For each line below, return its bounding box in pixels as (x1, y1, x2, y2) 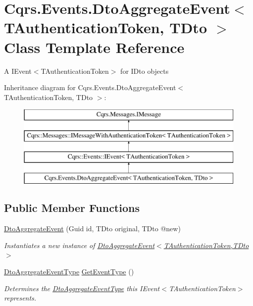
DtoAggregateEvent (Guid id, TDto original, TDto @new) (4, 223, 181, 234)
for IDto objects (120, 65, 169, 76)
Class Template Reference (4, 37, 185, 57)
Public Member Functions (4, 200, 140, 215)
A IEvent (4, 65, 32, 76)
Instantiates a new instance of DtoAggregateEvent (4, 240, 155, 250)
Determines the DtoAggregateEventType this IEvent (4, 283, 160, 293)
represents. (4, 293, 37, 303)
